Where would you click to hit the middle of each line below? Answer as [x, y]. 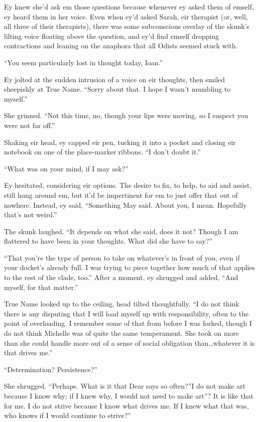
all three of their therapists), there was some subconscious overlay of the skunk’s [127, 26]
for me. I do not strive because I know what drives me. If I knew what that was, [127, 405]
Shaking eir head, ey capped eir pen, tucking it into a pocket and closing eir [120, 142]
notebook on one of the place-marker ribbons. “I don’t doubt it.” [102, 152]
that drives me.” [28, 352]
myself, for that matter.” [41, 287]
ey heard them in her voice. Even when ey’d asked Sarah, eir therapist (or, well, [126, 16]
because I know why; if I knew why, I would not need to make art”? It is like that [129, 396]
